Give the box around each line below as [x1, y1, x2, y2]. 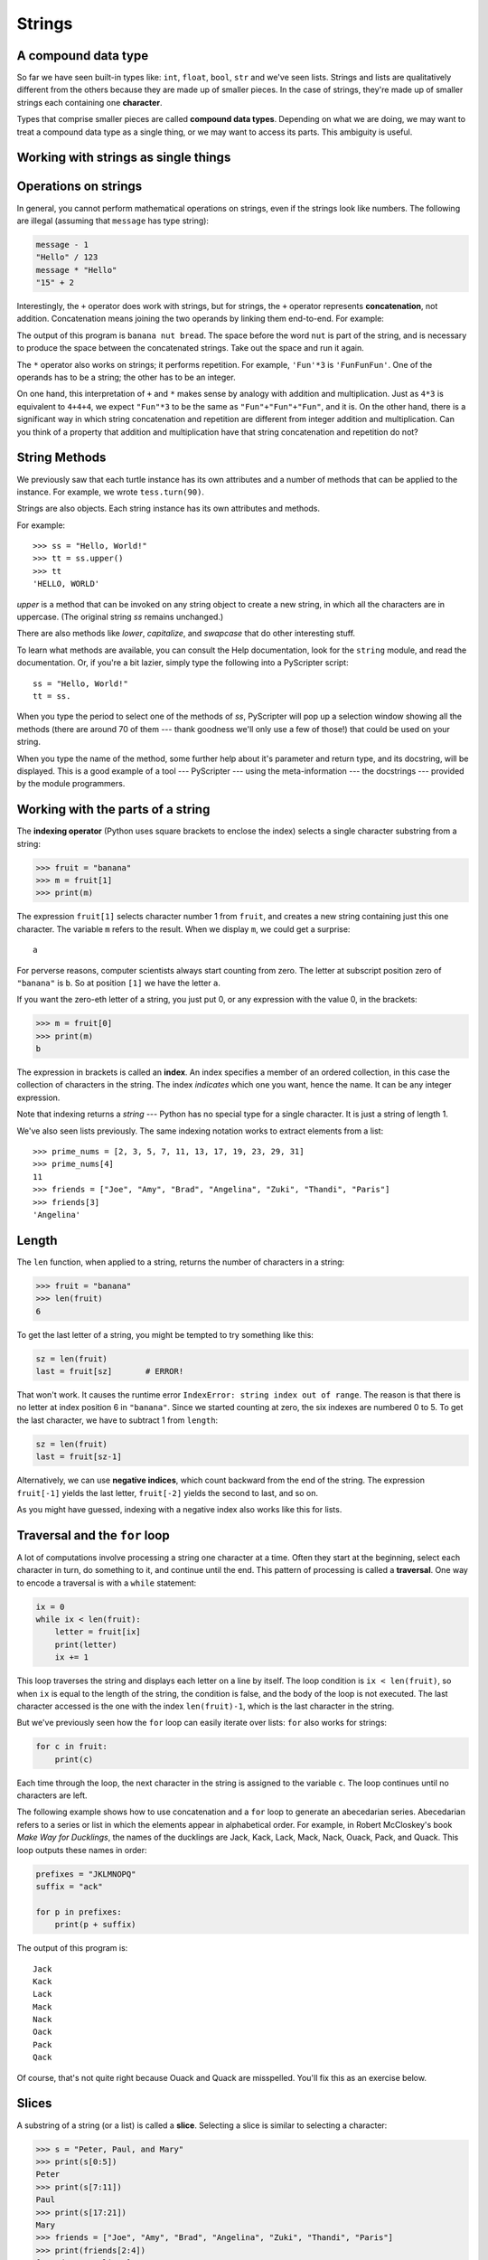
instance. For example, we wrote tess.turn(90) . [16, 486, 205, 497]
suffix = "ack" [35, 1881, 103, 1891]
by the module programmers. [16, 778, 126, 789]
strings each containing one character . [16, 97, 163, 108]
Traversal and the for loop [16, 1528, 171, 1543]
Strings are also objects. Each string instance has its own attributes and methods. [16, 503, 321, 514]
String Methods [16, 450, 107, 466]
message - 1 [35, 240, 89, 250]
